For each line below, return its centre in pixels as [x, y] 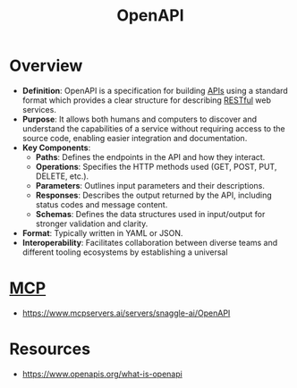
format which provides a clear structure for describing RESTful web [146, 100]
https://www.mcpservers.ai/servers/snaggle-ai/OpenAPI [126, 313]
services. [39, 109]
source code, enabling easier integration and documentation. [135, 138]
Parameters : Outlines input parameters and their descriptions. [150, 185]
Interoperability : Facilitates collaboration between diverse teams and [150, 242]
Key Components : [56, 148]
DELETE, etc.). [62, 176]
